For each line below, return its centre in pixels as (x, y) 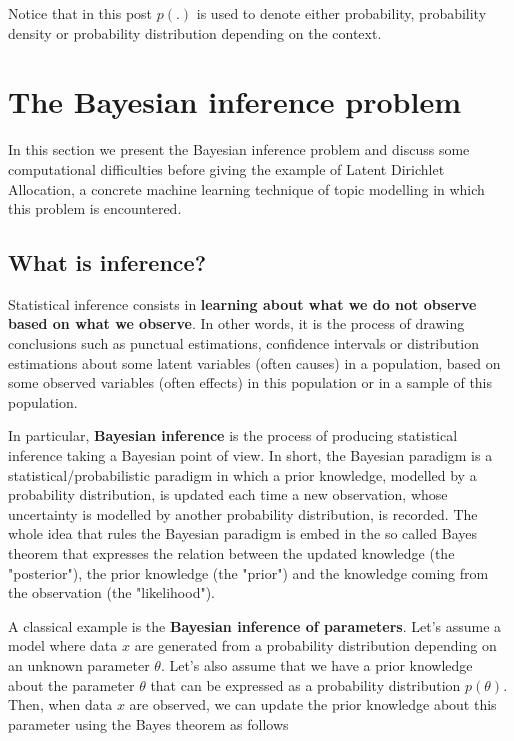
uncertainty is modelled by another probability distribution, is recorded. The (243, 513)
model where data (63, 645)
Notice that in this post (80, 13)
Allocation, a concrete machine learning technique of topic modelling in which (246, 188)
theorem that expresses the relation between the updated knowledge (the (231, 553)
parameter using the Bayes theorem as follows (148, 723)
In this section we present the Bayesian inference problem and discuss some (239, 149)
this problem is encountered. (95, 208)
